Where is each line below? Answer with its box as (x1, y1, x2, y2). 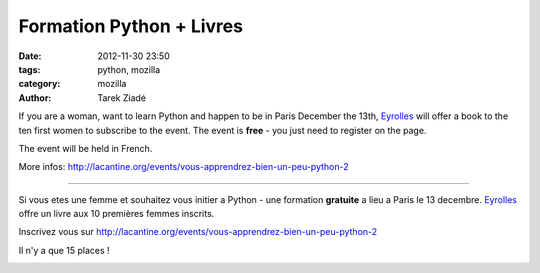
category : (18, 78, 61, 90)
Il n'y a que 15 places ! (18, 244, 110, 256)
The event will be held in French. (18, 142, 153, 154)
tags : (18, 63, 41, 75)
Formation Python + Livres (18, 15, 244, 37)
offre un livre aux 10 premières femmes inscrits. (18, 208, 215, 220)
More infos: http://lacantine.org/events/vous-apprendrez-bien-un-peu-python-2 (18, 161, 349, 173)
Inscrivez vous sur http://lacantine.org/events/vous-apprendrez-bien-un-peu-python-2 (18, 226, 378, 238)
